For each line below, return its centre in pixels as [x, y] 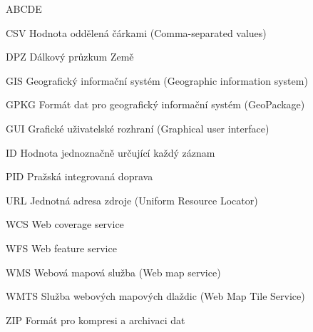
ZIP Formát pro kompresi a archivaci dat [96, 320]
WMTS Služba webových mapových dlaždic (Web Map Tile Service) [155, 296]
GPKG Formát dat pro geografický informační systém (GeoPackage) [155, 104]
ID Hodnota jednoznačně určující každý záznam [111, 152]
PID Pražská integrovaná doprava [79, 176]
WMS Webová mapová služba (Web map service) [113, 272]
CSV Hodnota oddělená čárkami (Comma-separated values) [136, 32]
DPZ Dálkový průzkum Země [70, 57]
